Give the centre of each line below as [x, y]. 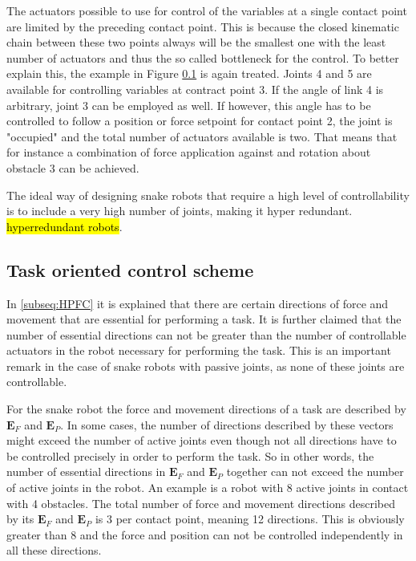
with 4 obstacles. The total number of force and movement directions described [201, 503]
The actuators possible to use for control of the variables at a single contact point [207, 10]
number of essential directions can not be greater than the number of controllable [206, 334]
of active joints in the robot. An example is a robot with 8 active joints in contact [208, 488]
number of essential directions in [86, 472]
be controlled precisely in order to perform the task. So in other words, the [190, 455]
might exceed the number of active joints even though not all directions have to [202, 440]
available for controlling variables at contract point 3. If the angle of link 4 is [195, 89]
